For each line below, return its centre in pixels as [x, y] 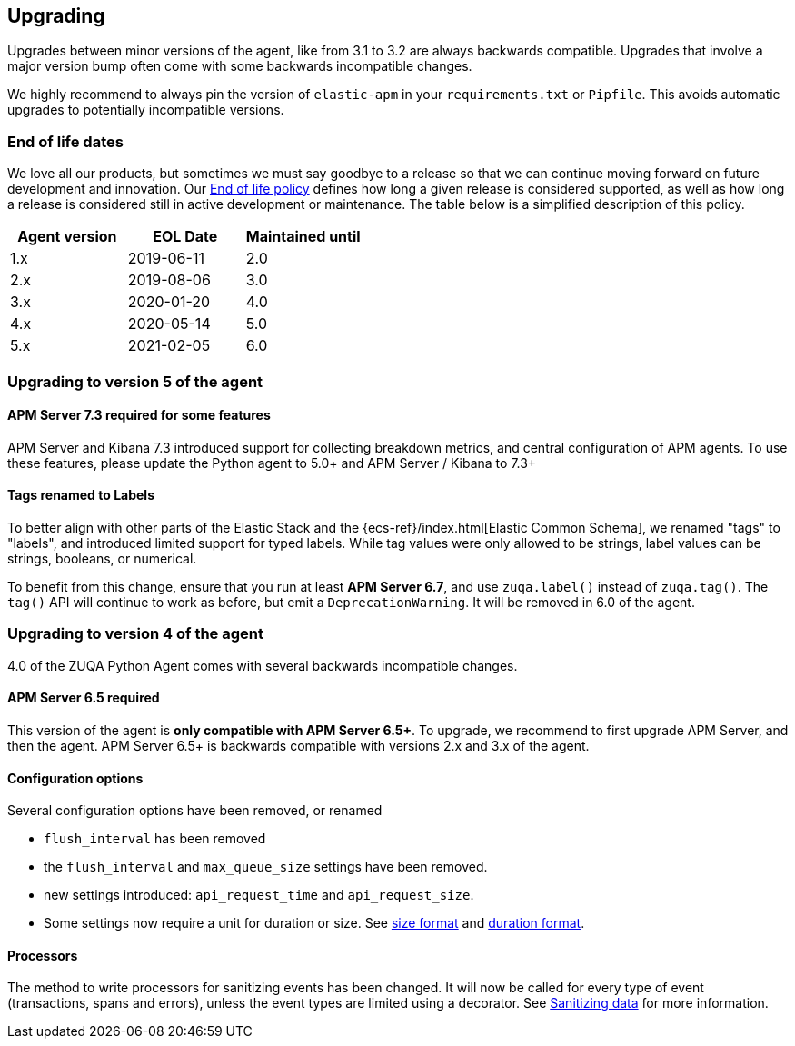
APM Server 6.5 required [84, 698]
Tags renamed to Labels [81, 495]
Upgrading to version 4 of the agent [135, 634]
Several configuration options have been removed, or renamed [195, 811]
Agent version [67, 237]
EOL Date [185, 237]
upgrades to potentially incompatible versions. [146, 110]
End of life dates [65, 141]
